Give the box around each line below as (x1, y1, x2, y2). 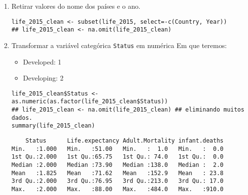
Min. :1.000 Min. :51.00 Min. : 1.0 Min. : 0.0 (11, 145, 224, 152)
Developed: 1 (23, 56, 62, 66)
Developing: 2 (23, 73, 64, 83)
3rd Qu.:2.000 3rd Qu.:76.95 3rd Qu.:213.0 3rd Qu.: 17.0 (11, 178, 224, 185)
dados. (11, 114, 33, 121)
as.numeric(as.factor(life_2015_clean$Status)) (11, 98, 168, 105)
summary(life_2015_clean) (11, 122, 95, 130)
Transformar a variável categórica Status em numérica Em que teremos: (11, 40, 227, 50)
